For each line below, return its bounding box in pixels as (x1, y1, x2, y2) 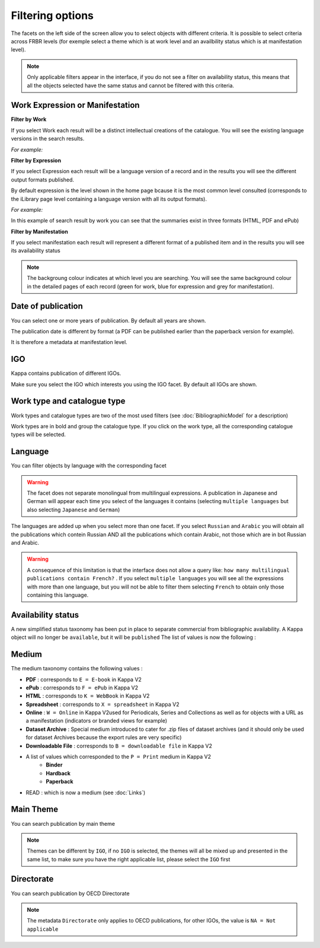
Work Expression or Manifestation (11, 100, 140, 110)
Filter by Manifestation (11, 228, 68, 235)
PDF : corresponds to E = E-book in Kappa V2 (25, 676, 142, 683)
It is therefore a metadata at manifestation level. (11, 339, 127, 346)
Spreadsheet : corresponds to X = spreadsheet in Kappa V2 (25, 701, 180, 708)
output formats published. (11, 176, 74, 183)
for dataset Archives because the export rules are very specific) (25, 734, 182, 741)
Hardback (46, 769, 71, 777)
